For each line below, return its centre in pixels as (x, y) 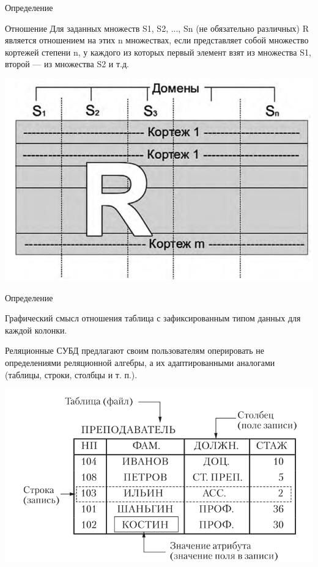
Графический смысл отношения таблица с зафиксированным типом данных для (153, 318)
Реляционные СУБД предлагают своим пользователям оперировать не (135, 350)
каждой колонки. (36, 330)
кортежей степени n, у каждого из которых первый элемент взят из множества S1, (158, 52)
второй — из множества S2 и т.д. (67, 64)
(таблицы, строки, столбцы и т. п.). (71, 374)
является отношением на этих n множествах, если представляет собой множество (157, 40)
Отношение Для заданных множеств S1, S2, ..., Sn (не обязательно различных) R (157, 28)
